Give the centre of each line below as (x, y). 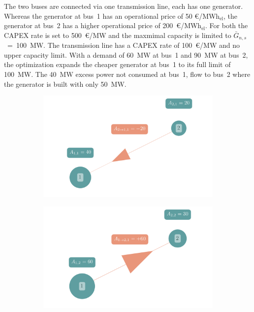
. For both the (227, 25)
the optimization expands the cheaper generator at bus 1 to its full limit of (117, 64)
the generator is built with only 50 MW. (65, 84)
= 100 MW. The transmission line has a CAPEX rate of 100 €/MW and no (123, 45)
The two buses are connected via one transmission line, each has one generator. (124, 6)
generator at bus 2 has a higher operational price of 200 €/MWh (103, 25)
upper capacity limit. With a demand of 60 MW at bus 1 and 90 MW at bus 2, (126, 54)
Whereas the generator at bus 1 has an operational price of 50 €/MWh (112, 16)
